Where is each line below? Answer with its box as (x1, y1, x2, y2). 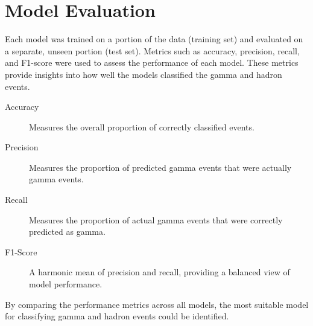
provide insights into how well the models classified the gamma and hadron (5, 68, 282, 80)
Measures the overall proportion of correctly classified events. (29, 120, 255, 133)
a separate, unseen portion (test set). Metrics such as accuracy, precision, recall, (5, 44, 300, 57)
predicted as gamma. (29, 225, 106, 238)
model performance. (29, 278, 103, 290)
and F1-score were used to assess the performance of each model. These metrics (5, 56, 299, 69)
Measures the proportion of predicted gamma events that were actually (29, 161, 292, 173)
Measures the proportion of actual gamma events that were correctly (29, 213, 283, 226)
